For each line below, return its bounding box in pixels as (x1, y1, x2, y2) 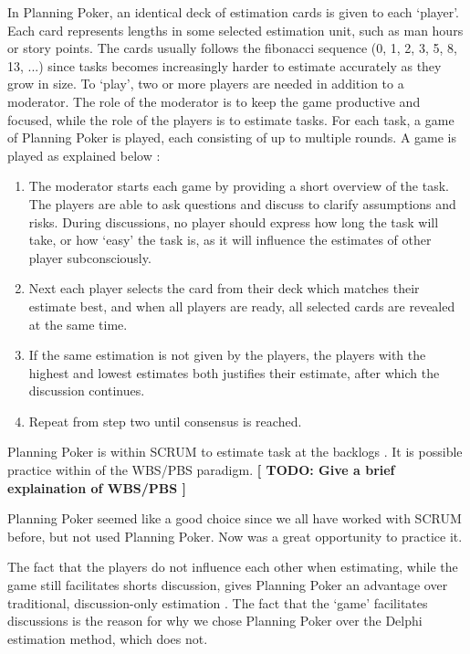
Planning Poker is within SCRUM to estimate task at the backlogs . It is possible (7, 442, 463, 461)
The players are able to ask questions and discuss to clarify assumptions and (28, 194, 456, 213)
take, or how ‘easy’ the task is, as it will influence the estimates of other (28, 230, 432, 249)
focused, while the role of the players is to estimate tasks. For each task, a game (7, 110, 454, 129)
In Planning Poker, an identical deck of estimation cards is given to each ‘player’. (7, 3, 460, 21)
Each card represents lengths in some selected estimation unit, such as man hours (7, 20, 464, 39)
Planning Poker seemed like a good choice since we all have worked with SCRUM (7, 509, 462, 528)
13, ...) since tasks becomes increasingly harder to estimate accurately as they (7, 56, 442, 75)
